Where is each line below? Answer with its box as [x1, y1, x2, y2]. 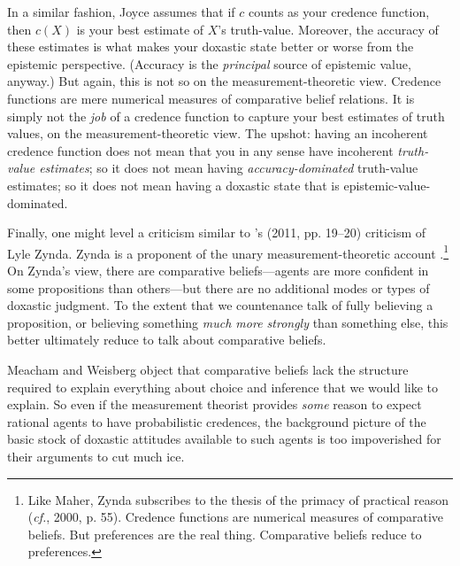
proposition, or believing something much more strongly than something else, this [7, 313, 448, 331]
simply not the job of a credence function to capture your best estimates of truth [7, 106, 445, 125]
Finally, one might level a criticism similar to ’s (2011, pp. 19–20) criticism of [7, 223, 426, 242]
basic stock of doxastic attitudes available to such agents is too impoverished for [7, 430, 441, 448]
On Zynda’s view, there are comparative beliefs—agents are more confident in [7, 260, 429, 279]
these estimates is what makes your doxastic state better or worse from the [7, 37, 414, 56]
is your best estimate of [76, 19, 204, 38]
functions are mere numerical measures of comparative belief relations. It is [7, 89, 415, 107]
